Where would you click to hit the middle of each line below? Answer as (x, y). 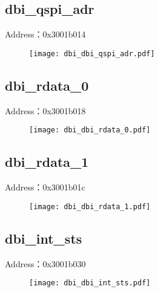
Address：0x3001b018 (45, 110)
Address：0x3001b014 (45, 34)
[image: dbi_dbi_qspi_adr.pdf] (92, 54)
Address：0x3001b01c (45, 187)
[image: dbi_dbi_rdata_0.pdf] (90, 130)
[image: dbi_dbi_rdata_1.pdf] (90, 206)
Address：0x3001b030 (45, 263)
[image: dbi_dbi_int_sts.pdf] (90, 283)
